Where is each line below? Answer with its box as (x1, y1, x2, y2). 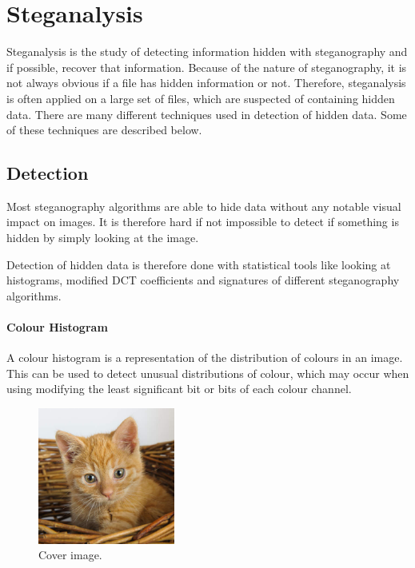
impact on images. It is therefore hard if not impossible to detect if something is (6, 213, 399, 230)
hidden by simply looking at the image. (6, 229, 199, 246)
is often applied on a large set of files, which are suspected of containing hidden (6, 89, 395, 106)
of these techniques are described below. (6, 121, 202, 138)
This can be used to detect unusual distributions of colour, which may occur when (6, 364, 409, 381)
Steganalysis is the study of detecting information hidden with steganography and (6, 43, 408, 60)
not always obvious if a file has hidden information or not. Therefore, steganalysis (6, 74, 406, 91)
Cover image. (38, 546, 102, 563)
